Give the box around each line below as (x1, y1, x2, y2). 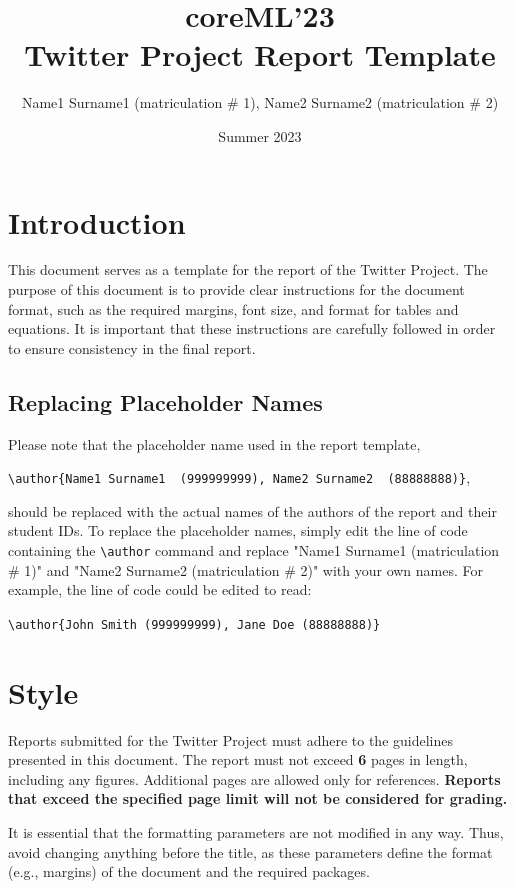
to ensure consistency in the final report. (8, 337, 256, 358)
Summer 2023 (218, 125, 302, 146)
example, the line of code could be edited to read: (8, 579, 312, 600)
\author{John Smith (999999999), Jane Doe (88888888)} (8, 617, 381, 632)
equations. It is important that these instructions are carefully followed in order (8, 318, 496, 339)
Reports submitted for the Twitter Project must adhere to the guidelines (8, 729, 454, 750)
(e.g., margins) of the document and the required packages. (8, 861, 370, 882)
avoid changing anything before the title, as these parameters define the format (8, 841, 493, 862)
